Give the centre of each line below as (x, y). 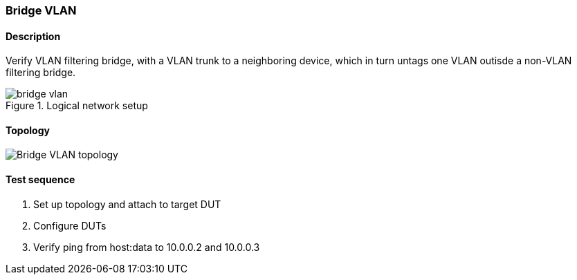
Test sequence (40, 180)
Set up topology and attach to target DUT (127, 204)
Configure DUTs (70, 225)
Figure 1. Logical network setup (77, 106)
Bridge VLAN (41, 10)
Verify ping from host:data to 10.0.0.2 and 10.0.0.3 (147, 247)
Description (33, 36)
